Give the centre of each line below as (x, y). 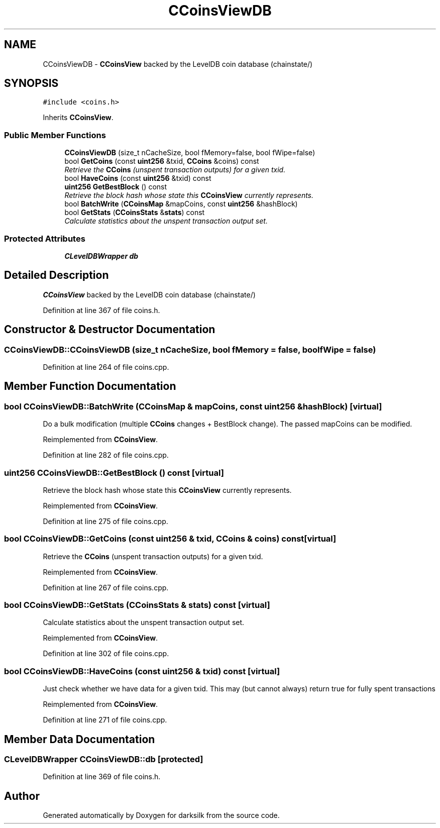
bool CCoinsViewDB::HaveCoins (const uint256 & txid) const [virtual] (142, 671)
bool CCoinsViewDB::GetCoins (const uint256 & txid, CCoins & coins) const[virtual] (170, 539)
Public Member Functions (55, 135)
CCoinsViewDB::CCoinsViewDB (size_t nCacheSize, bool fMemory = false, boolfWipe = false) (190, 349)
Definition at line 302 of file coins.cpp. (106, 654)
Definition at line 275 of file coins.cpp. (105, 521)
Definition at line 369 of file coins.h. (102, 777)
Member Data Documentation (80, 739)
